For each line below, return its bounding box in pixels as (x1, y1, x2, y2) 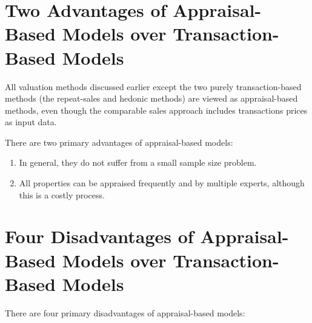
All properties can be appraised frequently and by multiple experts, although (19, 177, 305, 189)
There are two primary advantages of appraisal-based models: (5, 135, 233, 148)
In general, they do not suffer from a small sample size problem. (19, 156, 257, 169)
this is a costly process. (19, 188, 105, 201)
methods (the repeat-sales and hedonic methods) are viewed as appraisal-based (5, 92, 298, 105)
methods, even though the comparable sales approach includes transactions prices (5, 103, 308, 116)
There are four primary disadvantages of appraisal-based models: (5, 306, 245, 319)
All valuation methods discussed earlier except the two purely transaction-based (5, 80, 302, 93)
